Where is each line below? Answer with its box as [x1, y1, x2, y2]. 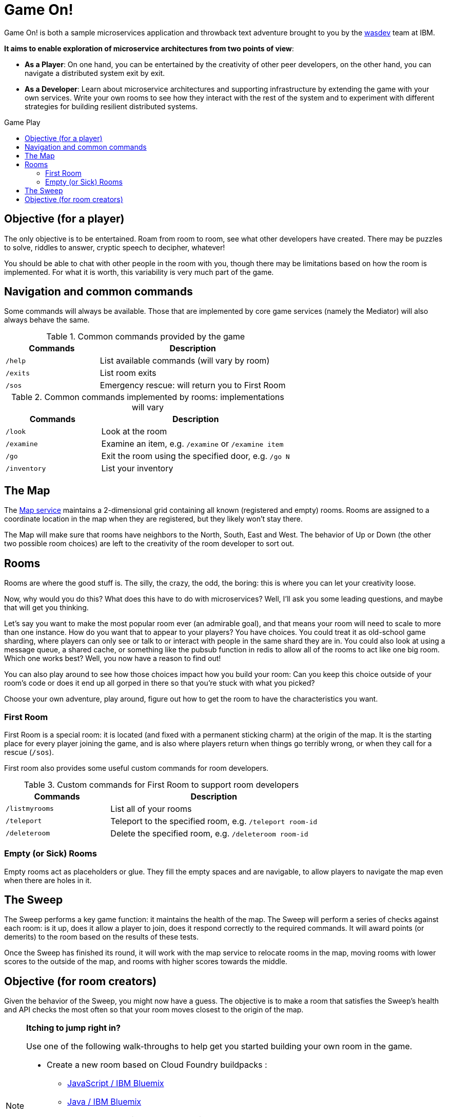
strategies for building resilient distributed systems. [25, 102, 198, 111]
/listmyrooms [6, 805, 54, 813]
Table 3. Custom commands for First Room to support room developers [24, 779, 299, 790]
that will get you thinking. [4, 603, 89, 612]
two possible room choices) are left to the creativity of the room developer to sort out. [4, 539, 295, 548]
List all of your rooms [110, 803, 192, 814]
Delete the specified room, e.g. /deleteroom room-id [110, 828, 308, 839]
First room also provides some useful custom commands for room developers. [4, 763, 269, 772]
